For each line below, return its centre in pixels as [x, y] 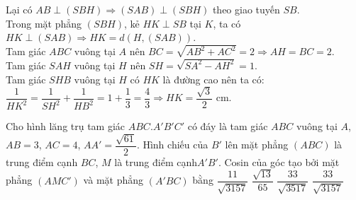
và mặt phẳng [113, 180]
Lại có [19, 9]
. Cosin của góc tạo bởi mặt [279, 161]
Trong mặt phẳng [44, 23]
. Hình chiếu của [172, 145]
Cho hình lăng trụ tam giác [66, 126]
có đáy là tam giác [228, 126]
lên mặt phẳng [257, 145]
